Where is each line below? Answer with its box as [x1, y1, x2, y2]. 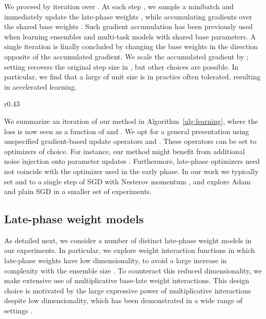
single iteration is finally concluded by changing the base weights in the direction [4, 41, 258, 52]
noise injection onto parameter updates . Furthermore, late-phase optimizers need [4, 156, 260, 166]
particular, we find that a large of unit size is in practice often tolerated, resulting [4, 71, 261, 82]
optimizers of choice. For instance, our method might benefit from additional [4, 145, 245, 156]
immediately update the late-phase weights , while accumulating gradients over [4, 11, 252, 22]
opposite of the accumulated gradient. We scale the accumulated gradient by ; [4, 51, 249, 61]
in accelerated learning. [4, 81, 77, 92]
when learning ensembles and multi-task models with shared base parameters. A [4, 31, 256, 41]
